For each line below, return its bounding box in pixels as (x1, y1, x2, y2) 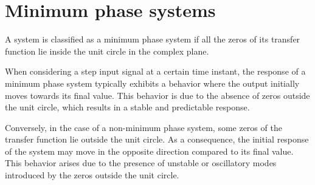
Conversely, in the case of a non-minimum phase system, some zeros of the (5, 121, 282, 133)
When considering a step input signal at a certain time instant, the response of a (5, 65, 306, 78)
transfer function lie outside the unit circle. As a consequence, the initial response (5, 133, 309, 146)
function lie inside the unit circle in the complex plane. (5, 44, 209, 57)
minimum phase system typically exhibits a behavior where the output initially (5, 76, 300, 89)
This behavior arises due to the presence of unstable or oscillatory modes (5, 156, 277, 169)
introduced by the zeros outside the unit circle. (5, 169, 179, 181)
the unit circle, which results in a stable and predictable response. (5, 101, 250, 113)
